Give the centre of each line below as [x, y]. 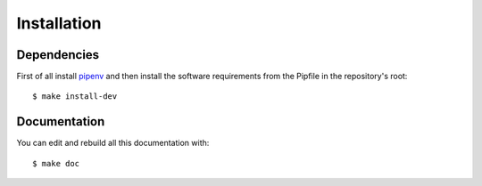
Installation [59, 23]
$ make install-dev [75, 97]
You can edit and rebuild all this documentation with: [113, 143]
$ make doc [56, 163]
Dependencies [58, 55]
